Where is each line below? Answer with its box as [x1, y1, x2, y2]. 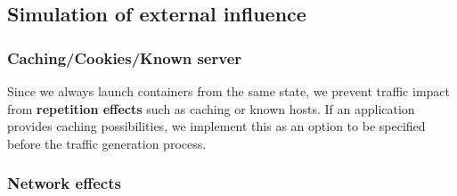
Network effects [7, 172, 121, 194]
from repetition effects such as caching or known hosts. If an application [7, 99, 415, 118]
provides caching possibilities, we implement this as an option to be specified [7, 117, 426, 135]
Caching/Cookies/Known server [7, 46, 242, 69]
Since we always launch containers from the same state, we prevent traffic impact [7, 82, 450, 100]
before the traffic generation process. [7, 134, 207, 152]
